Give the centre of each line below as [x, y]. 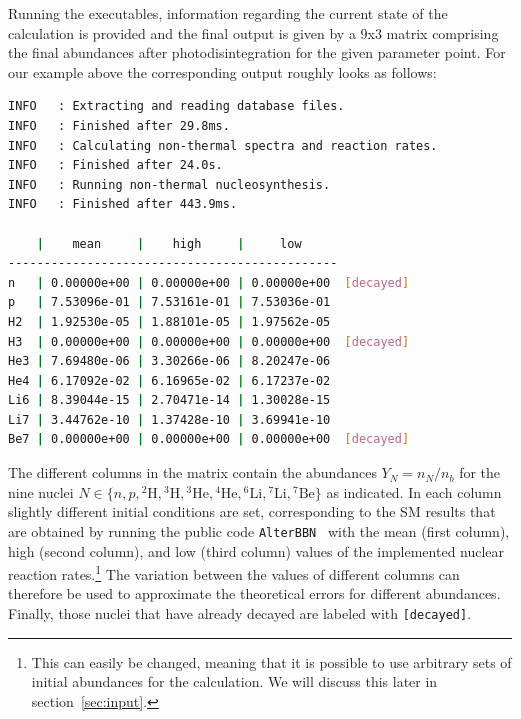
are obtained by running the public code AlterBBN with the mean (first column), [259, 530]
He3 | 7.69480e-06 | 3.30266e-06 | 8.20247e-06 [169, 361]
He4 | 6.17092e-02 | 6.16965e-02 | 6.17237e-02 [169, 380]
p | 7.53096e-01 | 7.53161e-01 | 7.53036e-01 [169, 302]
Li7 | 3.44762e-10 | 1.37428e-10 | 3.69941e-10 [169, 419]
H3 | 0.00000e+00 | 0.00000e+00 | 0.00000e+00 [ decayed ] [209, 341]
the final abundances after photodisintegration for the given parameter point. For [257, 52]
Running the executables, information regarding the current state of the [228, 13]
